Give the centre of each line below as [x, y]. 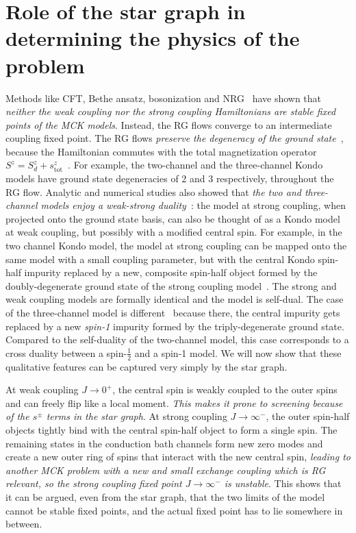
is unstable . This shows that [283, 483]
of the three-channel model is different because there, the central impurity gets [173, 312]
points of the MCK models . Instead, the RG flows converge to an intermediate [169, 124]
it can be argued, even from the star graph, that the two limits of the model [165, 496]
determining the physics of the [153, 38]
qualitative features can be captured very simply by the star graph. [147, 366]
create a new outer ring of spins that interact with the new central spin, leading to [178, 457]
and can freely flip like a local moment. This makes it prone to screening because [174, 402]
